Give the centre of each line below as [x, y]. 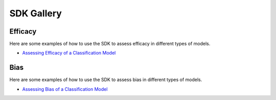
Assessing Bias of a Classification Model [65, 89]
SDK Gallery [36, 13]
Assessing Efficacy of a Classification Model [69, 53]
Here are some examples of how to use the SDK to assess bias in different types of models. [106, 80]
